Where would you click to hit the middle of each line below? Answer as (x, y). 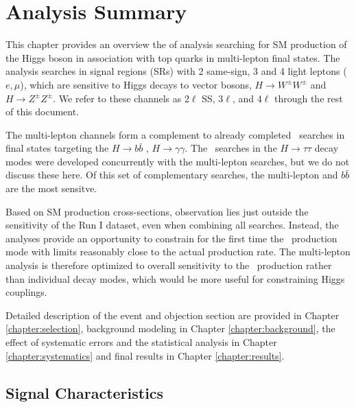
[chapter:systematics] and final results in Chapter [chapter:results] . (145, 355)
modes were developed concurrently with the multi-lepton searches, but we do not (178, 161)
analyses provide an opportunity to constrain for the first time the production (171, 238)
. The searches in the (231, 148)
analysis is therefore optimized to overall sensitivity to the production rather (169, 265)
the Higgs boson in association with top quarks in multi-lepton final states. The (173, 57)
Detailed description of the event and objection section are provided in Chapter (173, 315)
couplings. (26, 292)
